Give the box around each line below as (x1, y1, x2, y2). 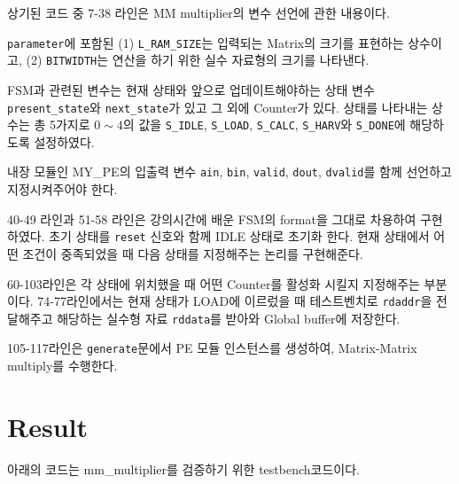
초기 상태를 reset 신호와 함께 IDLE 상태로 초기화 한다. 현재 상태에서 (49, 227, 430, 246)
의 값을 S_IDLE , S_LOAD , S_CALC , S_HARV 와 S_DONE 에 (122, 115, 406, 134)
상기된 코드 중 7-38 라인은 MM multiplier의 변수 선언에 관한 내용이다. (7, 4, 390, 21)
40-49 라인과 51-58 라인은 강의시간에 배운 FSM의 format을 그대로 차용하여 (7, 209, 416, 228)
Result (7, 408, 88, 444)
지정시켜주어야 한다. (7, 180, 118, 199)
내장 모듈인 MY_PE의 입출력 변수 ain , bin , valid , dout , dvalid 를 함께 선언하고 (7, 162, 452, 181)
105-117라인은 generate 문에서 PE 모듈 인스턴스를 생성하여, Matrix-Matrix (7, 339, 417, 357)
